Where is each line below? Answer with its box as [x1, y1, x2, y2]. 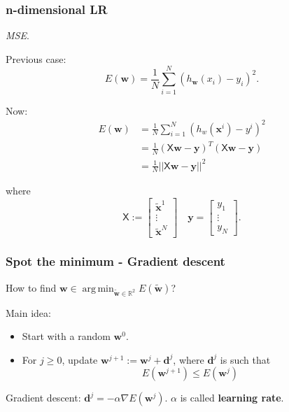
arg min [82, 283, 114, 294]
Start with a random [22, 329, 111, 343]
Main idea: [6, 305, 51, 320]
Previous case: [6, 51, 66, 66]
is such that [220, 352, 271, 367]
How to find [6, 280, 57, 294]
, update [62, 352, 98, 367]
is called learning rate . [180, 390, 284, 405]
